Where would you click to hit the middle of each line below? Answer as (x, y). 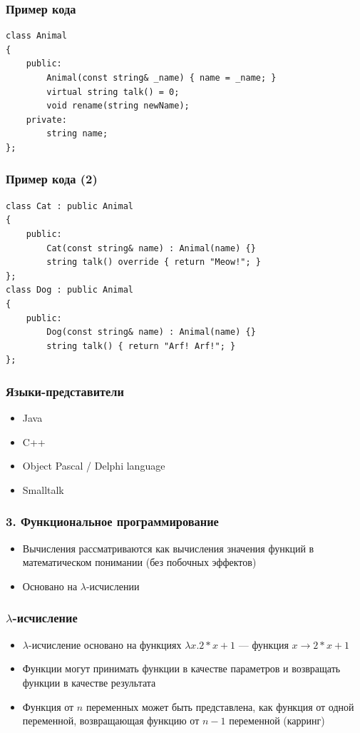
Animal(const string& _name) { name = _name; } (161, 78)
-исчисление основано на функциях (105, 644)
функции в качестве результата (89, 682)
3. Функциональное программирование (112, 521)
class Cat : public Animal (70, 206)
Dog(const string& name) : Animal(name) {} (151, 332)
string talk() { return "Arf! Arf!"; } (141, 346)
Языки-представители (65, 391)
